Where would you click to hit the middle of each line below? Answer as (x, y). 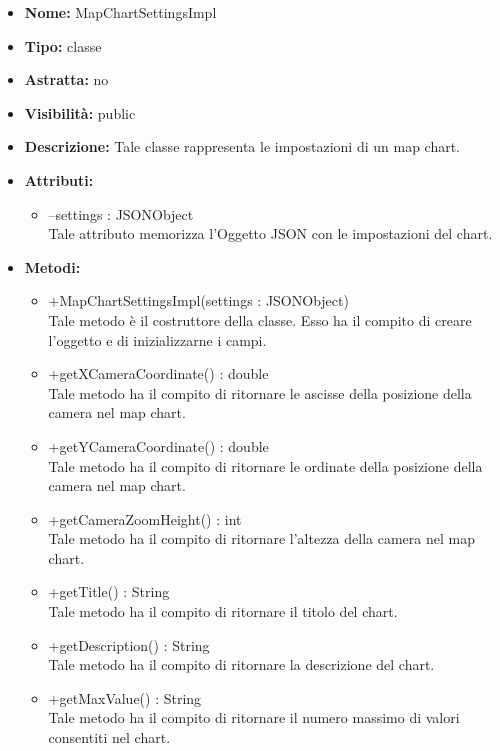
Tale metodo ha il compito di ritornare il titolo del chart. (223, 611)
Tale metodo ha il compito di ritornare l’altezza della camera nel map (261, 538)
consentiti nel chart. (109, 737)
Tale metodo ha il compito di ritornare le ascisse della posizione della (260, 392)
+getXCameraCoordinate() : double (158, 373)
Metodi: (52, 266)
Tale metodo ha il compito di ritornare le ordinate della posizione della (265, 465)
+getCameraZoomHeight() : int (145, 518)
